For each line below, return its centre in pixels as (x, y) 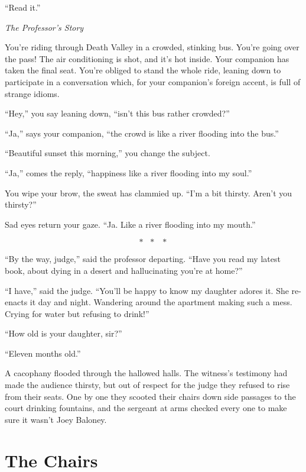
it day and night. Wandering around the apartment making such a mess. (161, 302)
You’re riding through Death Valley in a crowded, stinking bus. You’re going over (152, 47)
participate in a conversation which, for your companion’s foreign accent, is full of (153, 81)
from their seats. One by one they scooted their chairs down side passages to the (150, 396)
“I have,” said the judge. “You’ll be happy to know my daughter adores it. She (147, 290)
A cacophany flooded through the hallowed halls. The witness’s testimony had (146, 373)
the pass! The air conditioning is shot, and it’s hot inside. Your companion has (147, 58)
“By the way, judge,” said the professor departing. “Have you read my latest (143, 259)
